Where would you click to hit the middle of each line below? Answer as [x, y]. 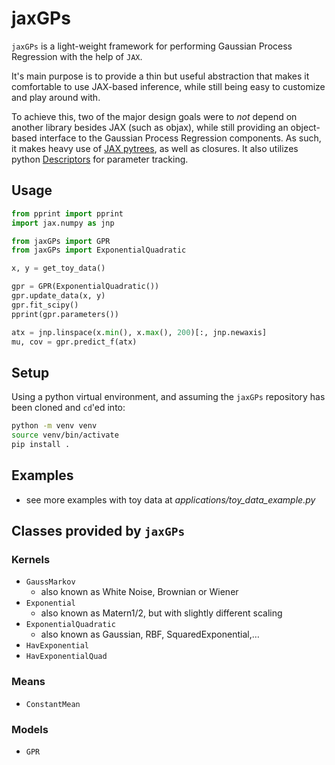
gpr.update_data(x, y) [58, 296]
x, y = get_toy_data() [58, 268]
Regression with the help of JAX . [77, 56]
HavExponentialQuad [66, 657]
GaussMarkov [50, 582]
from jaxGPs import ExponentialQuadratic [99, 250]
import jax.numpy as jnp [63, 223]
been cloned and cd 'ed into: [68, 408]
